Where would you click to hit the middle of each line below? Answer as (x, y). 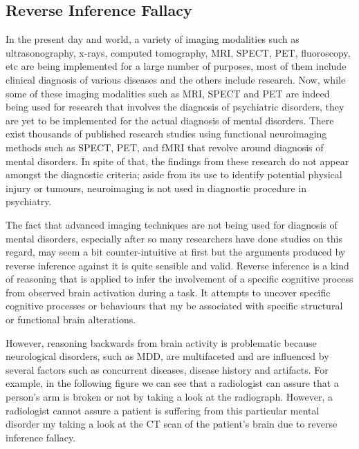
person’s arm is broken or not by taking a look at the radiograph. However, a (169, 397)
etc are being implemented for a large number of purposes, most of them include (176, 66)
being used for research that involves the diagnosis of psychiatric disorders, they (175, 107)
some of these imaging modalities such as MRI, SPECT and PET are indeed (168, 93)
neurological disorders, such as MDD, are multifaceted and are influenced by (167, 356)
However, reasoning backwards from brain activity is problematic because (161, 342)
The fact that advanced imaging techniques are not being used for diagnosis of (172, 224)
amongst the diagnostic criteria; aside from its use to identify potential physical (174, 174)
